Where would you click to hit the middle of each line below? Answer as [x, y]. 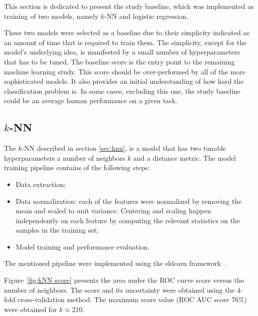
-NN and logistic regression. [146, 16]
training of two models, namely [51, 16]
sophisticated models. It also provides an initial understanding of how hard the [124, 81]
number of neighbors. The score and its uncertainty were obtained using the [119, 289]
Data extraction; [41, 184]
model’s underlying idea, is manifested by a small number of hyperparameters [122, 52]
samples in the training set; [57, 230]
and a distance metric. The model [185, 158]
